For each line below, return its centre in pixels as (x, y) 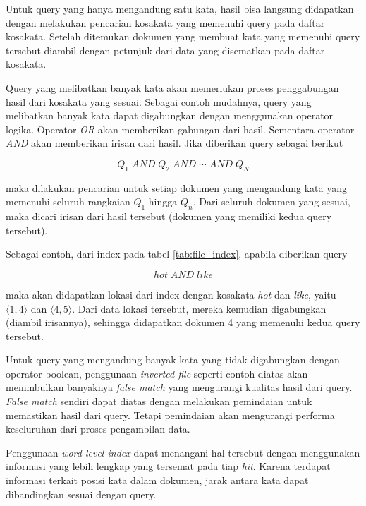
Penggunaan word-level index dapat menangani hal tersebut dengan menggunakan (183, 452)
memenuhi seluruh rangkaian (68, 201)
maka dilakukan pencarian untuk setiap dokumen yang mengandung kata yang (176, 187)
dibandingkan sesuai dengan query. (81, 494)
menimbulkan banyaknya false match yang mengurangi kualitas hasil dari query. (179, 387)
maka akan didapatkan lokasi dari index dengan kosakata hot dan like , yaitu (171, 294)
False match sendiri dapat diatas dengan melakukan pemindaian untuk (159, 401)
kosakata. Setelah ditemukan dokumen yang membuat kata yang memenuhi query (183, 36)
